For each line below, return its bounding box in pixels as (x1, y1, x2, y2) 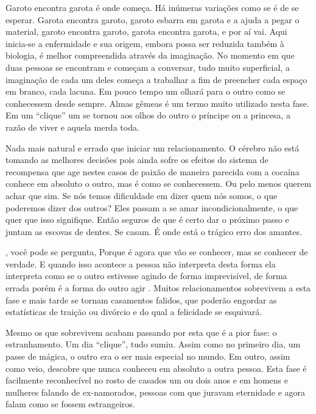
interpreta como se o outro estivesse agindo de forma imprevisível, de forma (5, 269, 287, 282)
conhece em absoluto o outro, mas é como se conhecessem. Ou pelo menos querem (5, 177, 312, 190)
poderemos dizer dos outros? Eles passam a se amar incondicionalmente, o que (5, 201, 298, 214)
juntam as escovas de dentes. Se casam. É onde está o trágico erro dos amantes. (5, 225, 302, 238)
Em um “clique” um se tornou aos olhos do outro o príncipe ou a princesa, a (5, 109, 291, 122)
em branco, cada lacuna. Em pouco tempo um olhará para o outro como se (5, 85, 286, 98)
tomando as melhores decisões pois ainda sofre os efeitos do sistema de (5, 153, 269, 166)
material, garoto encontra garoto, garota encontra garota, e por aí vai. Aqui (5, 25, 287, 38)
